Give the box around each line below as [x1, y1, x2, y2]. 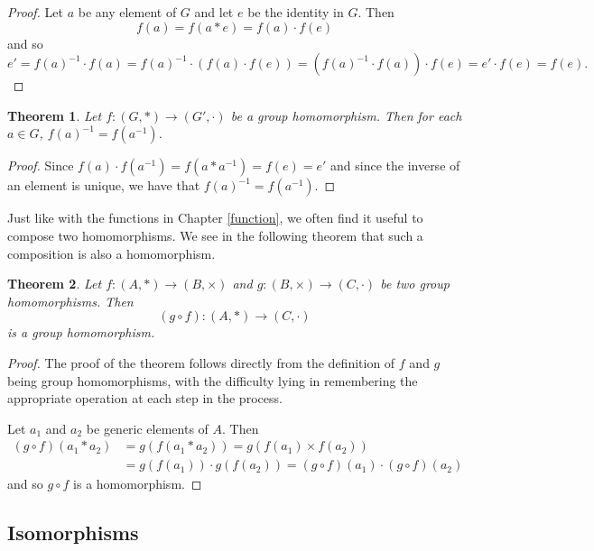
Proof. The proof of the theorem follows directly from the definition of [7, 353, 395, 372]
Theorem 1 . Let [7, 106, 102, 124]
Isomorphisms [7, 519, 139, 546]
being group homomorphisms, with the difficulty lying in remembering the [7, 371, 418, 390]
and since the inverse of [330, 156, 460, 175]
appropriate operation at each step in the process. [7, 389, 283, 408]
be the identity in [247, 3, 344, 21]
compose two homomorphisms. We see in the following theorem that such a [7, 225, 423, 244]
